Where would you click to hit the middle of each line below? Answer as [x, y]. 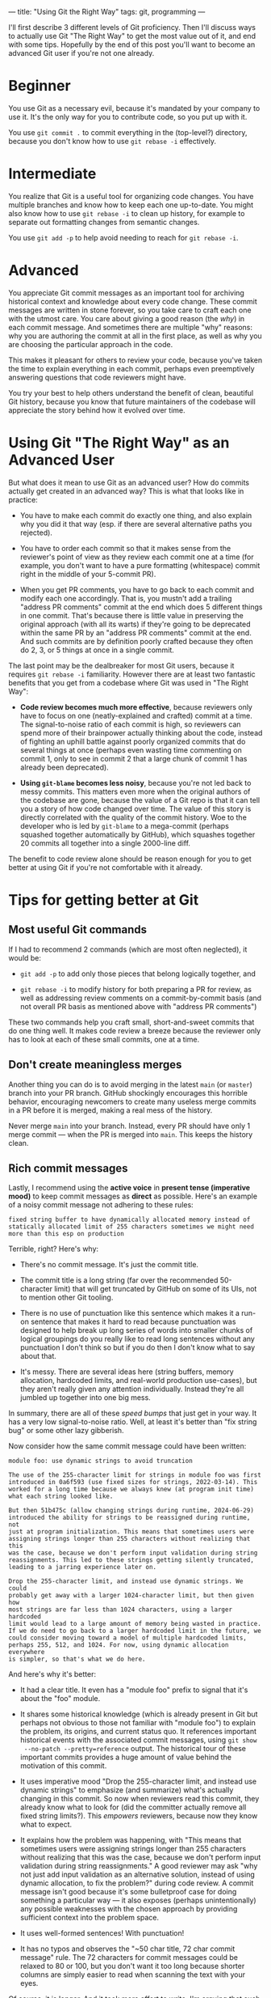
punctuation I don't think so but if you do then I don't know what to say [138, 1347]
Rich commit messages [68, 1168]
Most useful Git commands [78, 930]
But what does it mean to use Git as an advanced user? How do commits [129, 482]
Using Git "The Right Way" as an [119, 443]
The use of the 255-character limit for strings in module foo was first [135, 1475]
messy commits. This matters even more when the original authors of [135, 791]
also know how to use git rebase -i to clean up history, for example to [127, 213]
